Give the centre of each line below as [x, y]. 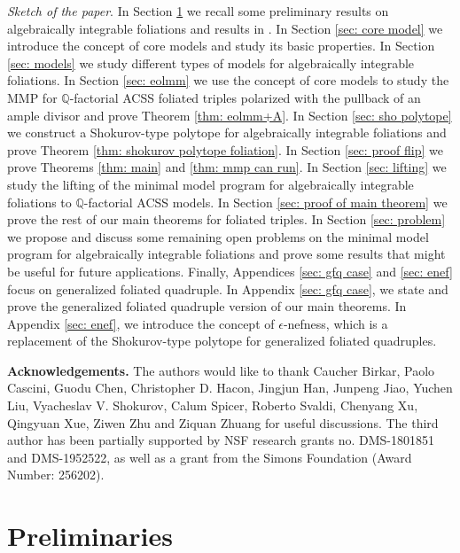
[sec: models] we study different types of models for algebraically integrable [211, 62]
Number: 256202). [56, 475]
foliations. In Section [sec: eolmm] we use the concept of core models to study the [228, 80]
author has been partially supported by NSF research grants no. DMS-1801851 [221, 440]
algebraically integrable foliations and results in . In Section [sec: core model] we [225, 28]
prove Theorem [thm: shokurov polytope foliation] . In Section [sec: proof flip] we [225, 149]
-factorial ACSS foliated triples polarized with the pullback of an [245, 97]
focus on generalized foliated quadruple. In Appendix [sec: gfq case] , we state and [228, 288]
